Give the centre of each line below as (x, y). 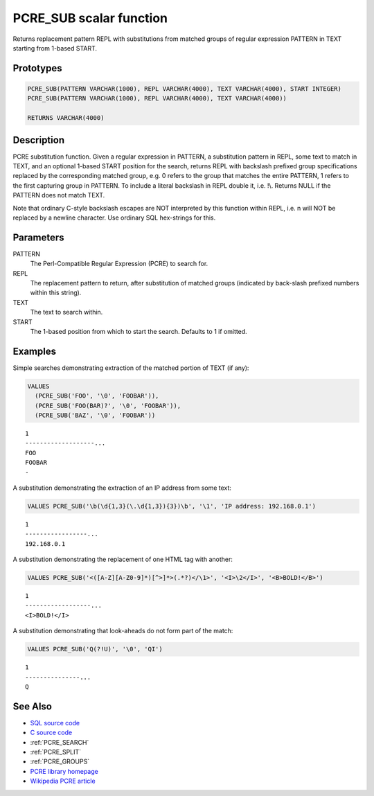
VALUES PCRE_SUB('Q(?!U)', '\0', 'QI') (95, 649)
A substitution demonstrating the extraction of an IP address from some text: (122, 488)
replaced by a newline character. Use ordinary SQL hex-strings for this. (114, 218)
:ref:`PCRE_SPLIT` (56, 752)
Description (39, 140)
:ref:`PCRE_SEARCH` (60, 742)
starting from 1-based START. (55, 48)
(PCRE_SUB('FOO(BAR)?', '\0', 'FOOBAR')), (108, 406)
